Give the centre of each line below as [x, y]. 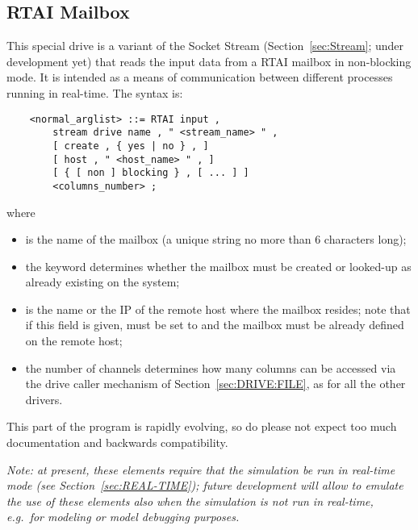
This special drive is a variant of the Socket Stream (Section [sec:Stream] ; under [205, 46]
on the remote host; [74, 341]
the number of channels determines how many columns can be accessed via [211, 367]
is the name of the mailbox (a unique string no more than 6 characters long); [216, 239]
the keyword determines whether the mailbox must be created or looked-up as [218, 266]
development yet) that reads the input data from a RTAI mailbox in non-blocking [209, 61]
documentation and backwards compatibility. [117, 442]
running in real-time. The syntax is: [95, 92]
